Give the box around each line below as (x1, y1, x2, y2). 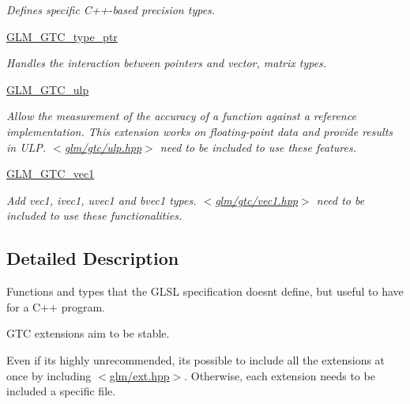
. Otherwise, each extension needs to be (184, 367, 375, 383)
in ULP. (6, 138, 47, 155)
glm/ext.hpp (109, 367, 170, 383)
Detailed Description (6, 246, 179, 270)
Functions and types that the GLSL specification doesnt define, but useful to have (6, 283, 404, 300)
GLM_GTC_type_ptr (6, 28, 118, 44)
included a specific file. (6, 383, 116, 399)
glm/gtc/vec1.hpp (215, 191, 299, 208)
